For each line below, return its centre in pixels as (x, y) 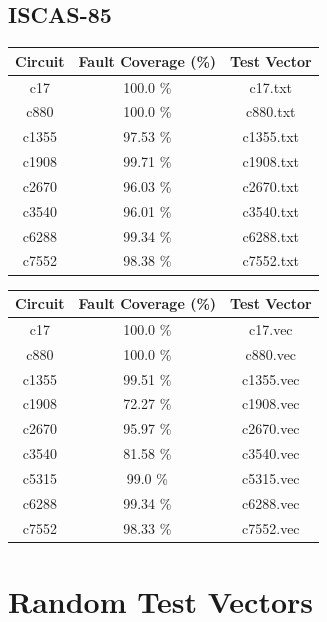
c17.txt (271, 86)
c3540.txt (271, 210)
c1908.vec (271, 403)
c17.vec (271, 328)
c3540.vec (271, 453)
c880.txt (271, 111)
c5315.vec (271, 477)
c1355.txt (271, 136)
